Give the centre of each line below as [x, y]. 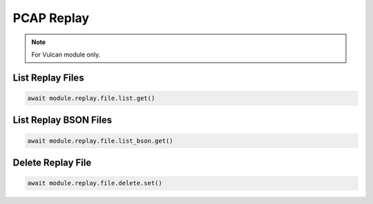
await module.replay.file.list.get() [91, 98]
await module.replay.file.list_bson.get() [100, 141]
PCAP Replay [51, 18]
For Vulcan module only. [66, 54]
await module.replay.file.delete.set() [95, 183]
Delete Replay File [52, 162]
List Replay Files [48, 78]
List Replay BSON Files [63, 120]
